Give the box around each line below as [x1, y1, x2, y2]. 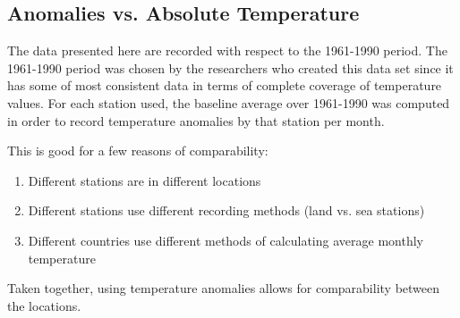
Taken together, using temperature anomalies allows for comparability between [7, 279, 440, 297]
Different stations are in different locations [28, 171, 261, 189]
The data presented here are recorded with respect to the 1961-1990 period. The [7, 41, 447, 60]
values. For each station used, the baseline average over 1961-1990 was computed [7, 93, 450, 112]
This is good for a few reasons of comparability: [7, 141, 268, 160]
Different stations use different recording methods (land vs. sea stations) [28, 201, 425, 220]
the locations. [7, 296, 81, 314]
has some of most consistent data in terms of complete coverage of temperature [7, 76, 442, 95]
